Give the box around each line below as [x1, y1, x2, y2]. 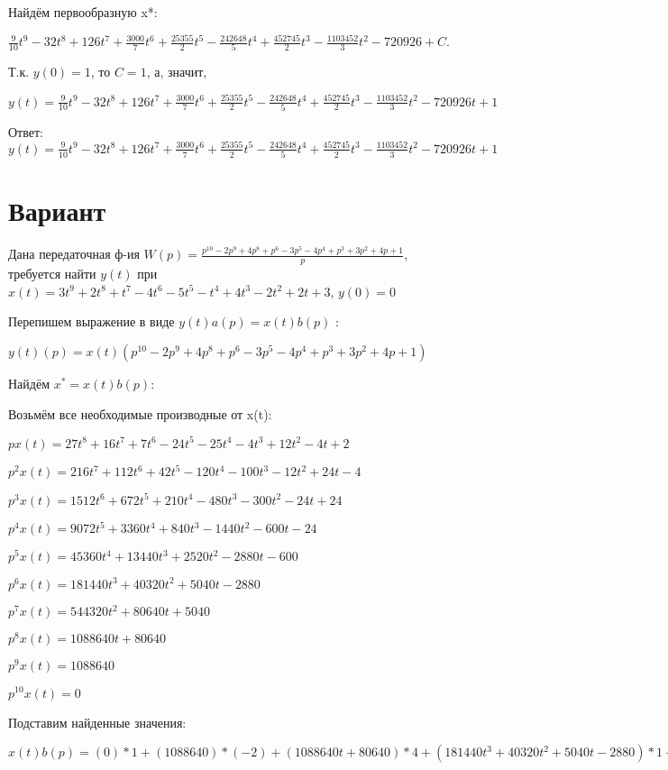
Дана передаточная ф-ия [8, 244, 140, 263]
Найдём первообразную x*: [8, 3, 158, 21]
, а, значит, [146, 62, 207, 81]
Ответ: [8, 122, 43, 141]
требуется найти [8, 264, 96, 283]
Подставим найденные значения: [8, 712, 187, 731]
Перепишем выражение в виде [8, 312, 175, 331]
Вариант [8, 192, 106, 229]
